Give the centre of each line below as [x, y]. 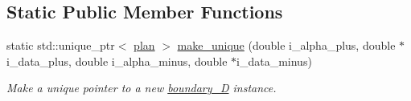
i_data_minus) [274, 61]
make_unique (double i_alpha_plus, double [286, 45]
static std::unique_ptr [61, 45]
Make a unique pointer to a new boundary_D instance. [142, 88]
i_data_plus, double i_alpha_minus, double [117, 61]
